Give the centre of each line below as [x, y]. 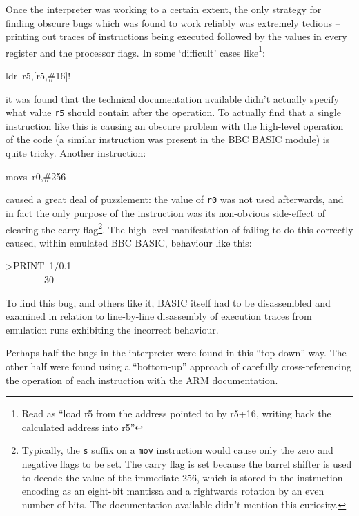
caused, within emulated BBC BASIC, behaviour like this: [129, 242]
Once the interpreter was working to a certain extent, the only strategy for [164, 9]
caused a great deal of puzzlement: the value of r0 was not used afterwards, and [175, 199]
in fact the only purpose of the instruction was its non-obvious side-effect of [165, 212]
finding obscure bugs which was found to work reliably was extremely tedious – [173, 22]
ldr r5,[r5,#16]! [38, 76]
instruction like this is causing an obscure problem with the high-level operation [175, 125]
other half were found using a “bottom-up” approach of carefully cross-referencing [179, 366]
